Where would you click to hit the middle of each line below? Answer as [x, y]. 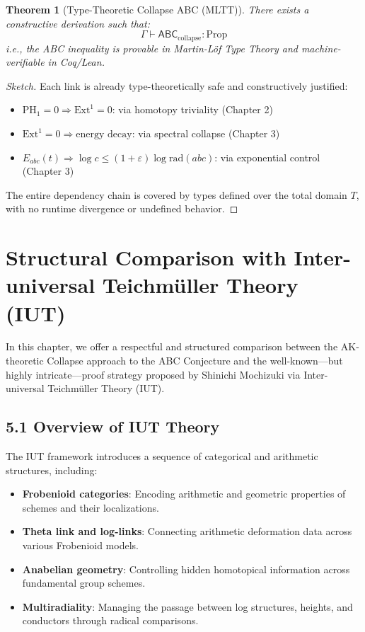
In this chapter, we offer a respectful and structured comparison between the [172, 346]
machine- [321, 48]
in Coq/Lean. [76, 62]
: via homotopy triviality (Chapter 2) [192, 109]
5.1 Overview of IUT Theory [113, 426]
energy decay [104, 135]
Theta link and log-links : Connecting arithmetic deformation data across [187, 531]
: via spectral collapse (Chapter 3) [206, 133]
